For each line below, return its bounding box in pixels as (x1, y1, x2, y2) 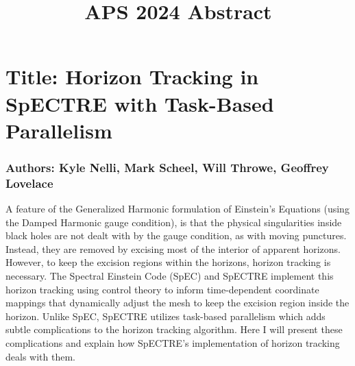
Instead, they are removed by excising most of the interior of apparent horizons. (5, 241, 341, 256)
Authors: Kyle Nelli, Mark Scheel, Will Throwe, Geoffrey (5, 158, 329, 175)
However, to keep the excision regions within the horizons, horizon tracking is (5, 255, 331, 269)
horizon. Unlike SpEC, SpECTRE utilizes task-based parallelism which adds (5, 308, 326, 323)
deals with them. (5, 349, 75, 363)
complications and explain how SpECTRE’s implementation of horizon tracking (5, 336, 340, 350)
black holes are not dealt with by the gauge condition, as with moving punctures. (5, 228, 347, 243)
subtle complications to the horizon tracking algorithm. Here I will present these (5, 322, 343, 337)
